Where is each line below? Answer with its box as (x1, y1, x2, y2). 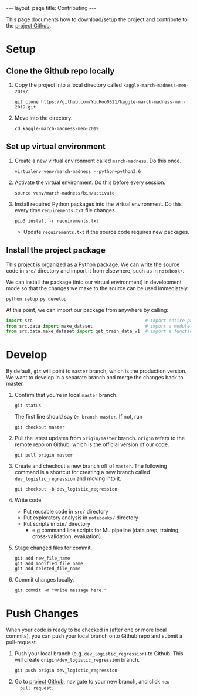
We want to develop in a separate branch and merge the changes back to (6, 374, 184, 381)
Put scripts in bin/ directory (23, 521, 91, 528)
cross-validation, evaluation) (32, 533, 101, 540)
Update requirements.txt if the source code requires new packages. (23, 228, 189, 235)
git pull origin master (14, 453, 73, 458)
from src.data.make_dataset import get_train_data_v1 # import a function (6, 328, 195, 335)
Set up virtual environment (6, 142, 106, 152)
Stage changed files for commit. (14, 544, 93, 552)
